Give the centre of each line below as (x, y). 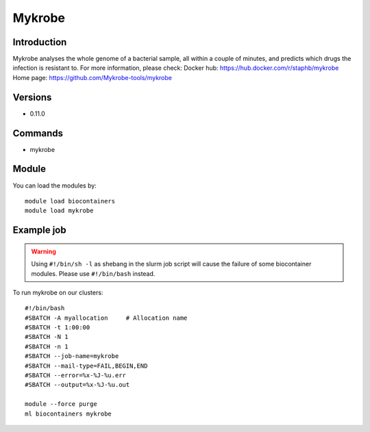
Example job (39, 230)
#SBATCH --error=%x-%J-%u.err (76, 376)
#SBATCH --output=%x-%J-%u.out (77, 385)
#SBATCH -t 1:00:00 (58, 328)
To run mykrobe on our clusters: (58, 292)
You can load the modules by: (55, 186)
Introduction (40, 42)
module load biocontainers (70, 201)
